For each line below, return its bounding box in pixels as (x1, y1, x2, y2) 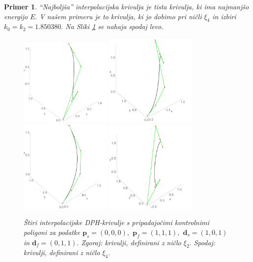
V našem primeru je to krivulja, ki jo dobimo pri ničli (39, 11, 202, 21)
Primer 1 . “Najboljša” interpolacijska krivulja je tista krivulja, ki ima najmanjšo (4, 1, 249, 11)
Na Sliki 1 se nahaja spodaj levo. (65, 21, 164, 32)
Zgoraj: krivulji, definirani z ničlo (81, 237, 181, 247)
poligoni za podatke (24, 227, 80, 237)
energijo (4, 11, 28, 21)
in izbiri (212, 11, 236, 21)
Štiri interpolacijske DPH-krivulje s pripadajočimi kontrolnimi (24, 217, 209, 228)
